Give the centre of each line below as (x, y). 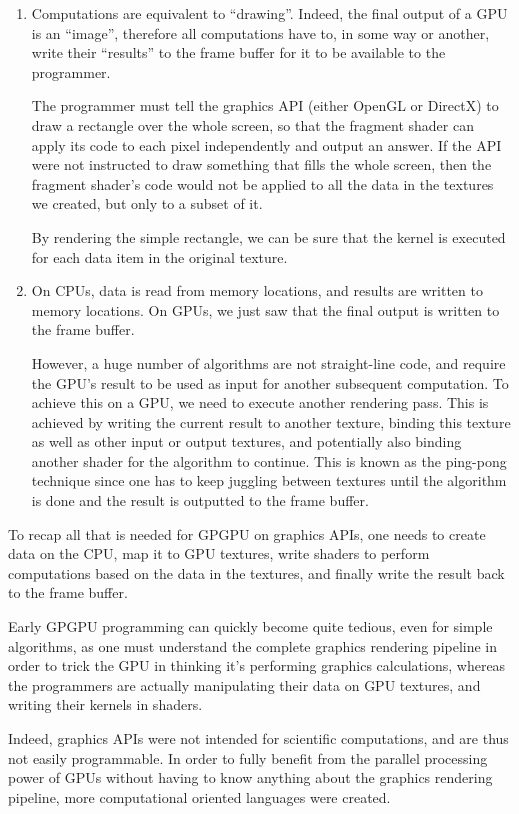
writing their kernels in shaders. (105, 704)
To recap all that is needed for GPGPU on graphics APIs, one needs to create (247, 533)
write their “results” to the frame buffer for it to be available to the (238, 52)
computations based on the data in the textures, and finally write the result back (256, 572)
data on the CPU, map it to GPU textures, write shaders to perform (219, 553)
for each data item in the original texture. (159, 256)
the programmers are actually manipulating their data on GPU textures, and (244, 684)
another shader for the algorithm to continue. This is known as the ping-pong (269, 460)
